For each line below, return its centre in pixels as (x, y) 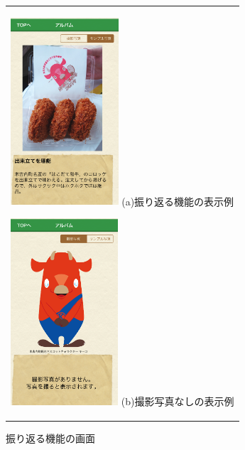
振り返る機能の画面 (50, 438)
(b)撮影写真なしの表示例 (178, 401)
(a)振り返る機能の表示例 (178, 201)
